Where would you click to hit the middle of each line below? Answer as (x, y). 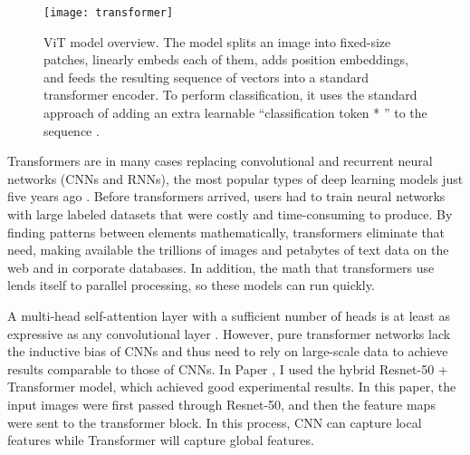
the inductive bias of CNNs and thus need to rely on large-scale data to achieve (228, 351)
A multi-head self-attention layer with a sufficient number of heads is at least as (229, 315)
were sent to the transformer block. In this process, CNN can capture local (215, 422)
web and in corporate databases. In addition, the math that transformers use (221, 267)
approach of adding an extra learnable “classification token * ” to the (235, 113)
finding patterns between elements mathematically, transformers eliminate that (226, 232)
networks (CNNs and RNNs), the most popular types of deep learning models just (235, 178)
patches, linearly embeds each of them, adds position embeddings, (226, 59)
